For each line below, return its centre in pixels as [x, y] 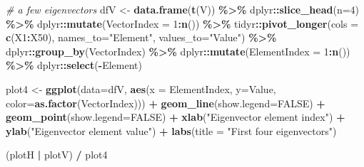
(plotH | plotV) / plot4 [57, 155]
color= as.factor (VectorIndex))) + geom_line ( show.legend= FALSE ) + [166, 103]
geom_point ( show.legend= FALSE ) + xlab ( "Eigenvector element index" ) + [176, 117]
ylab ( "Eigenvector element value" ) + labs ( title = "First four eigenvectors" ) [171, 130]
